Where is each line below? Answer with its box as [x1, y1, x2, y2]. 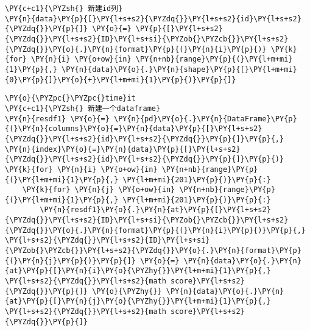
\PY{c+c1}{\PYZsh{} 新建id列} [5, 4, 123, 13]
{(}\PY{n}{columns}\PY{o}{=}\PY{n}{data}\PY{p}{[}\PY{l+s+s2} [5, 124, 262, 133]
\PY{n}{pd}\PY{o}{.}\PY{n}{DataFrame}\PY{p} [113, 114, 297, 123]
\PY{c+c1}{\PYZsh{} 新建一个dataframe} [5, 104, 161, 113]
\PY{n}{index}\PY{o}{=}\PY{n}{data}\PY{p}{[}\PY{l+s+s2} [5, 144, 241, 154]
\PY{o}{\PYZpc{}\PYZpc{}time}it [5, 94, 136, 103]
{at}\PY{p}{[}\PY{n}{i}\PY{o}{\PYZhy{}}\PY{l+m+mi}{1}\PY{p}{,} [5, 266, 271, 276]
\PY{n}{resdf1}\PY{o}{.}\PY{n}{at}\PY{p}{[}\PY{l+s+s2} [40, 205, 271, 215]
